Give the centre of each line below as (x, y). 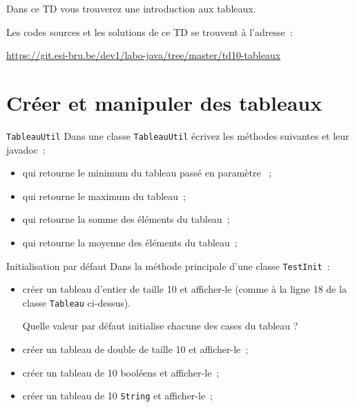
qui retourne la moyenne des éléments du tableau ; (130, 242)
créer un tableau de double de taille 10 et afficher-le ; (135, 349)
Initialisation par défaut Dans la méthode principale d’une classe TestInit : (168, 265)
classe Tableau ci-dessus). (77, 302)
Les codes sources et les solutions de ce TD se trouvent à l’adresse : (150, 31)
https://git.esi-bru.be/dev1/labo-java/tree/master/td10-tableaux (144, 55)
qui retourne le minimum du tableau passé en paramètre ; (147, 173)
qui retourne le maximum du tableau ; (104, 196)
